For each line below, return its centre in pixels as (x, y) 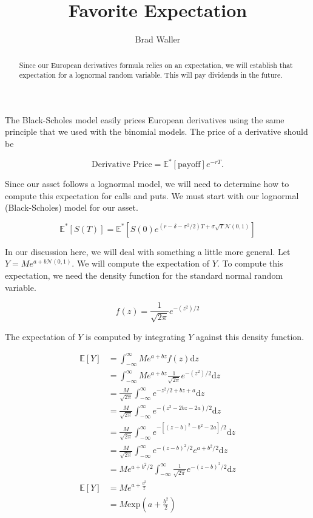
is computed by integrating (135, 336)
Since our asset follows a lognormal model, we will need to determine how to (147, 184)
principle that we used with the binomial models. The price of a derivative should (156, 131)
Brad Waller (158, 39)
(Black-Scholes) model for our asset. (72, 207)
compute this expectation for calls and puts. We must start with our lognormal (152, 195)
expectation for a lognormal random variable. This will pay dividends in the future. (151, 75)
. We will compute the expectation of (141, 263)
